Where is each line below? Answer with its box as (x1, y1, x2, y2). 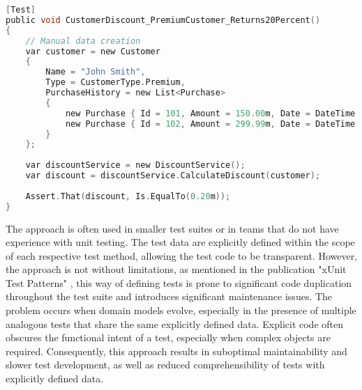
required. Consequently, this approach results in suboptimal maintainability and (6, 343, 347, 358)
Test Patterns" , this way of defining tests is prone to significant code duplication (6, 275, 352, 290)
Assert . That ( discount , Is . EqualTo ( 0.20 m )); (25, 191, 231, 201)
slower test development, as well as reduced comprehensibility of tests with (6, 357, 325, 372)
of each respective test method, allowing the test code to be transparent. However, (6, 248, 358, 263)
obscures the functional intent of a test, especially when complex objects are (6, 330, 331, 345)
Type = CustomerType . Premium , (45, 77, 186, 88)
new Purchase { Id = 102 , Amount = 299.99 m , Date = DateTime (65, 118, 356, 129)
